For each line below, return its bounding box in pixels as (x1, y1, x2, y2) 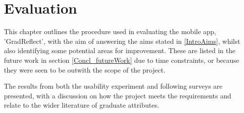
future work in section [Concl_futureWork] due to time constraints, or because (4, 55, 240, 65)
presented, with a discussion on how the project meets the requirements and (4, 90, 231, 100)
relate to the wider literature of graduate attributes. (4, 100, 160, 110)
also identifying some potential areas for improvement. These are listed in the (4, 45, 236, 56)
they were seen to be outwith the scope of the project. (4, 64, 165, 75)
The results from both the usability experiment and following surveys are (4, 81, 223, 91)
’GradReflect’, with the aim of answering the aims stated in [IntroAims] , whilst (4, 36, 241, 46)
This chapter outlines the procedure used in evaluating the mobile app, (4, 26, 216, 37)
